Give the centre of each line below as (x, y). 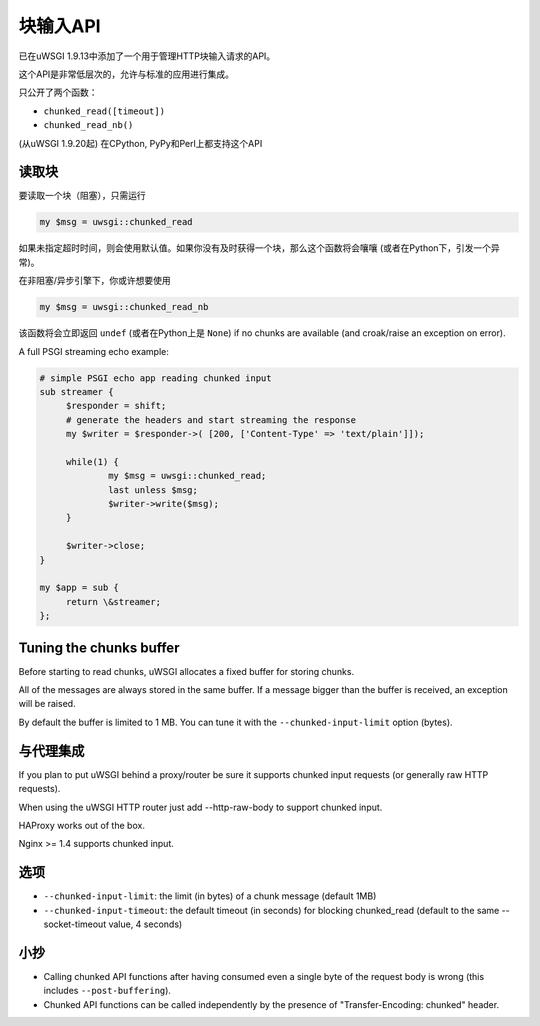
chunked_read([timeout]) (104, 111)
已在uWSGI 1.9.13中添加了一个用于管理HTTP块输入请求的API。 (147, 56)
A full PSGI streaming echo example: (94, 351)
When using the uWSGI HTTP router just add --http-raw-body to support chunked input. (200, 807)
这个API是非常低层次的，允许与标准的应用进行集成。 (126, 74)
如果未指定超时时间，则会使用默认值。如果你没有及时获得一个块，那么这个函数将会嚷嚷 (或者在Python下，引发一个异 (259, 248)
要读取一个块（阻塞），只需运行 (82, 196)
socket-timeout (75, 924)
